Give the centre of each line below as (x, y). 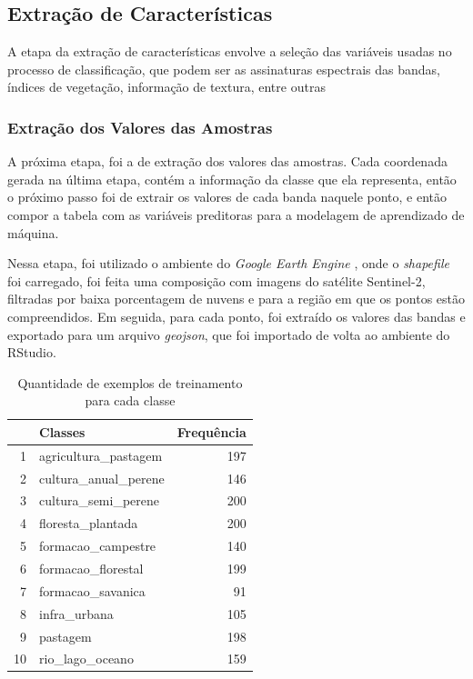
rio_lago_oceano (86, 659)
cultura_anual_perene (102, 478)
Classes (62, 431)
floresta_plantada (89, 523)
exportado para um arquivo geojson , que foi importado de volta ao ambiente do (229, 334)
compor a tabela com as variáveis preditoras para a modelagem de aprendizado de (236, 214)
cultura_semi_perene (99, 500)
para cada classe (130, 400)
